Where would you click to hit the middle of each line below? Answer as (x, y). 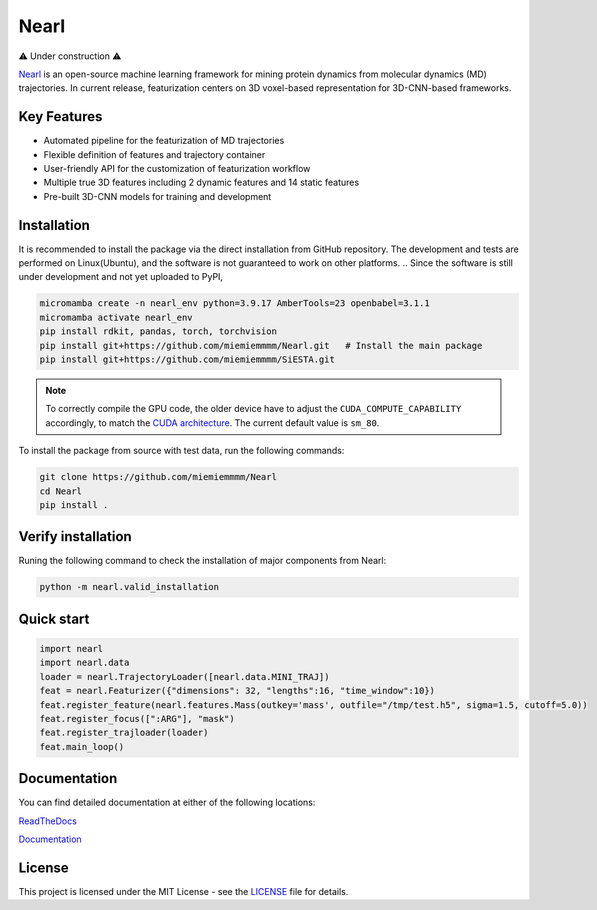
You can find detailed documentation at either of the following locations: (167, 802)
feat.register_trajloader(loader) (124, 733)
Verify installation (75, 536)
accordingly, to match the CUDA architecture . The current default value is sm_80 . (212, 422)
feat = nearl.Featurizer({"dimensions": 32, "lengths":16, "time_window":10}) (237, 691)
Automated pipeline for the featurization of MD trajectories (164, 141)
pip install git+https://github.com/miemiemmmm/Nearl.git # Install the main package (261, 345)
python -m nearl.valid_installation (129, 587)
